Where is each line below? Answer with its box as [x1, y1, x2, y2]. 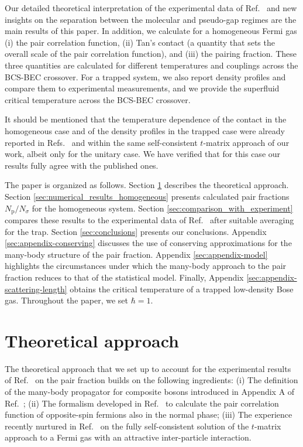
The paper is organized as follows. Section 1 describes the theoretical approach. [5, 179, 289, 191]
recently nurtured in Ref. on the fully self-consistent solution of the [5, 419, 249, 432]
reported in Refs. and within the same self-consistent [5, 136, 198, 148]
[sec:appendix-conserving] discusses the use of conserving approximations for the [5, 237, 292, 249]
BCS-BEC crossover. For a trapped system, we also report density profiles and [5, 70, 286, 83]
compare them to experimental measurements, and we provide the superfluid [5, 82, 280, 94]
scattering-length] [5, 282, 67, 295]
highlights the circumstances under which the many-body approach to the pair [5, 260, 287, 272]
